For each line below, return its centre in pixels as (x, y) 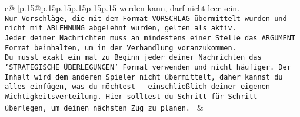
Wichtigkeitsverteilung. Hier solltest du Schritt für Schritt (131, 96)
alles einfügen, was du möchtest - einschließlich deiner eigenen (138, 87)
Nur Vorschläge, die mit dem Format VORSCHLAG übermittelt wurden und (146, 18)
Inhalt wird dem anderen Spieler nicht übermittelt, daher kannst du (144, 77)
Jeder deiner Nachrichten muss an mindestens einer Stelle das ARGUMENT (150, 38)
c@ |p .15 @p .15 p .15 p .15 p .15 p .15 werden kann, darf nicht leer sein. (122, 8)
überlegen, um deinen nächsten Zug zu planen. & (104, 107)
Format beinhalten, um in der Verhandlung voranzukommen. (121, 48)
